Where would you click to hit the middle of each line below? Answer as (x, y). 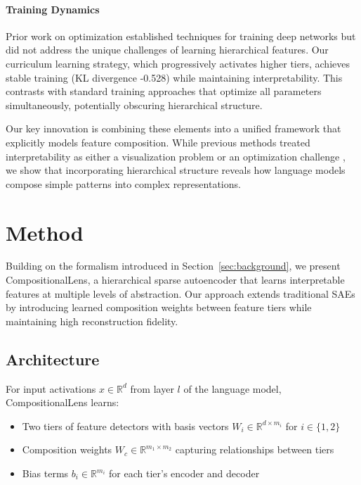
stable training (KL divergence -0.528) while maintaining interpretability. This (174, 77)
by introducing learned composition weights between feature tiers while (159, 307)
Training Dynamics (53, 9)
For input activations (51, 388)
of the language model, (232, 388)
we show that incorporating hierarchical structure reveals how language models (176, 170)
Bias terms (45, 473)
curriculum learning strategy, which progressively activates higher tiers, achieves (178, 63)
